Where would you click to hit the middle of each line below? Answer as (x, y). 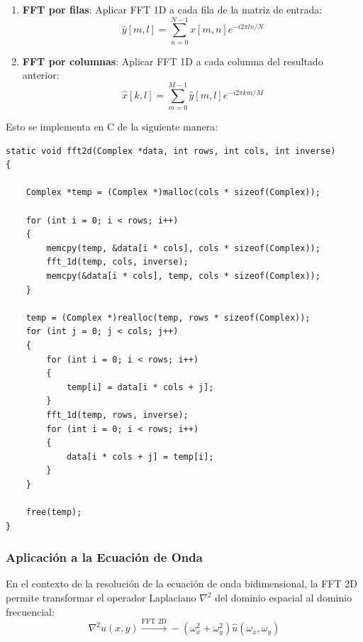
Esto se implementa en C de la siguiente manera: (112, 127)
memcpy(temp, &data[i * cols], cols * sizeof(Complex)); (183, 248)
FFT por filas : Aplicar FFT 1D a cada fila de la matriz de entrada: (172, 9)
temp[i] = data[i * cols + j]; (140, 387)
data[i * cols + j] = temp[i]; (140, 456)
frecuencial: (30, 611)
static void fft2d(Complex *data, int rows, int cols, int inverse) (171, 151)
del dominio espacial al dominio (284, 598)
